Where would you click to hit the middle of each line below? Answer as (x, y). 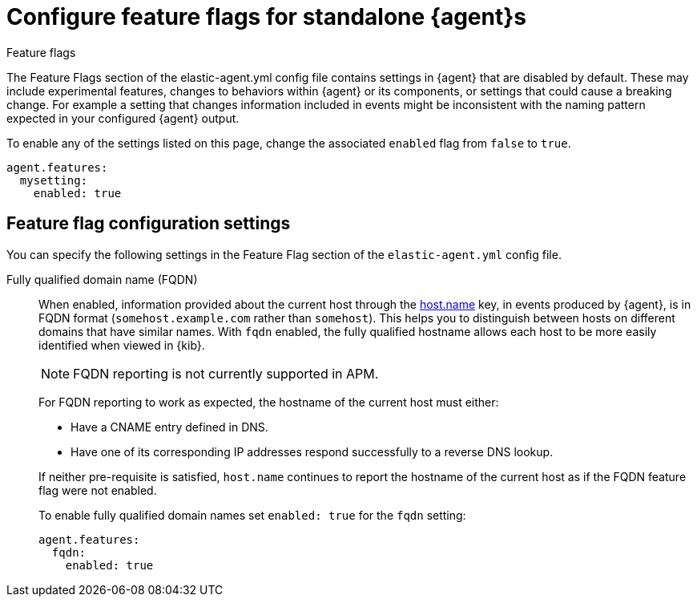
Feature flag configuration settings (149, 224)
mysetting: (54, 180)
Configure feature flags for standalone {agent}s (267, 17)
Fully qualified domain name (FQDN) (102, 279)
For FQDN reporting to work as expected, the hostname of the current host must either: (269, 402)
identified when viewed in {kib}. (122, 345)
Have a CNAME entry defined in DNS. (169, 427)
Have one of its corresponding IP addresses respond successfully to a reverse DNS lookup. (312, 451)
